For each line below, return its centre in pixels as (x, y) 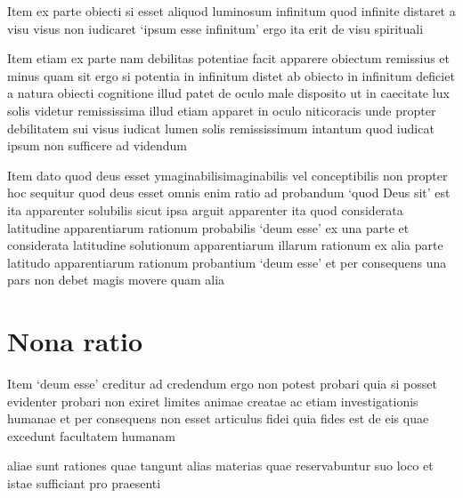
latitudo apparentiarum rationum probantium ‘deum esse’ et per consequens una (227, 262)
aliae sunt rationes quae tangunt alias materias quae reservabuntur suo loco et (220, 466)
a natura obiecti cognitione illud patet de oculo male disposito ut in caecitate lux (228, 93)
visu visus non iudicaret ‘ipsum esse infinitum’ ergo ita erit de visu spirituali (215, 28)
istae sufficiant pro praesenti (84, 483)
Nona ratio (75, 341)
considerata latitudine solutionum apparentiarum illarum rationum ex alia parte (225, 245)
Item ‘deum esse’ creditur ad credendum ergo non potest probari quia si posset (222, 384)
